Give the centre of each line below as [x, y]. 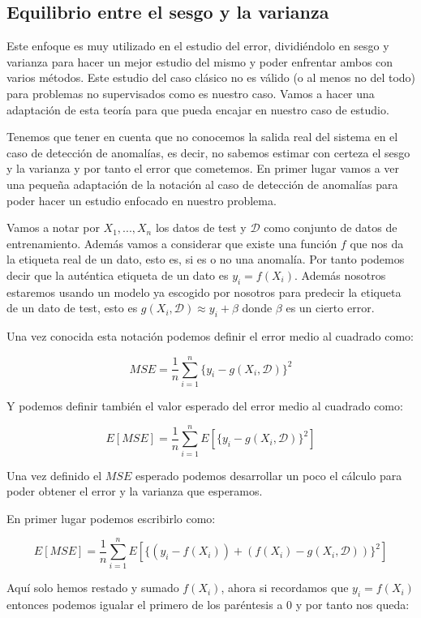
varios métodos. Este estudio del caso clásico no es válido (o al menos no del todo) [211, 77]
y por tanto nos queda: [352, 605]
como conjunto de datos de [331, 227]
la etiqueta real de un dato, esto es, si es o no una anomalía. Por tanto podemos [206, 259]
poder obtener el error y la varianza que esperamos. [135, 491]
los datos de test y [201, 227]
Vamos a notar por [53, 227]
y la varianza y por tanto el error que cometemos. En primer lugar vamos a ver [203, 168]
